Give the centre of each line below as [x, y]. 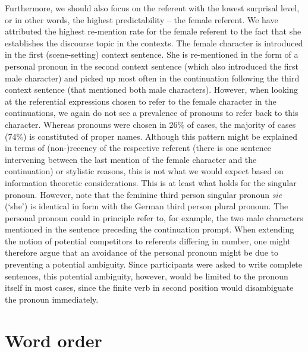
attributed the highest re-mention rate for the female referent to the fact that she [153, 31]
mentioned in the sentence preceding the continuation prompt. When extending [150, 229]
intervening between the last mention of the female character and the [131, 159]
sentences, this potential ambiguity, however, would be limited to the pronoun [147, 276]
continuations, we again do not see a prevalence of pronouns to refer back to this [152, 113]
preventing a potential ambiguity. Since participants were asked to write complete [154, 264]
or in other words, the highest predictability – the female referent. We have [142, 19]
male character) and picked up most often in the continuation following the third [152, 78]
